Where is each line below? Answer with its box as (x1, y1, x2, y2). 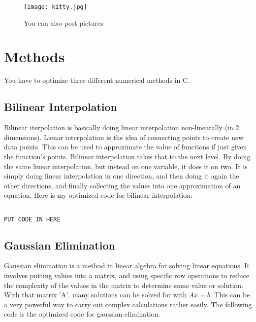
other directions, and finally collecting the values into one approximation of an (4, 180, 241, 190)
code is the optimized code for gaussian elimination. (4, 309, 160, 319)
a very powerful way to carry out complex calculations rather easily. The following (4, 299, 252, 309)
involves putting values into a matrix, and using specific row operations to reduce (4, 270, 249, 281)
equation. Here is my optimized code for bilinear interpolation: (4, 190, 192, 200)
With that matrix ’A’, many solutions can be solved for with (4, 289, 187, 300)
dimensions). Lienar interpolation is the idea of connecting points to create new (4, 132, 244, 142)
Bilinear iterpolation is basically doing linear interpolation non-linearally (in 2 (4, 122, 239, 133)
